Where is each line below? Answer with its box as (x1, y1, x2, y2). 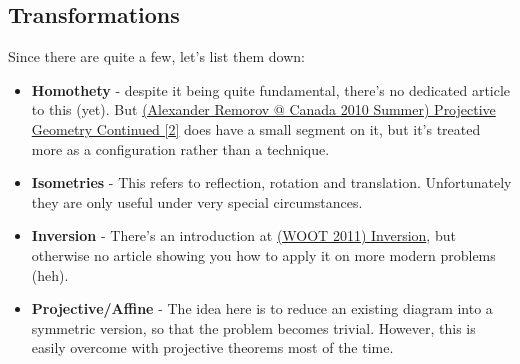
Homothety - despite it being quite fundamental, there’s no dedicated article (31, 79, 511, 100)
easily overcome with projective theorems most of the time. (31, 337, 394, 358)
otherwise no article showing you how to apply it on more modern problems (31, 244, 496, 265)
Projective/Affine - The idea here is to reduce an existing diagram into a (31, 298, 493, 319)
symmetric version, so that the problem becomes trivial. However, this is (31, 317, 476, 338)
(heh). (31, 264, 69, 285)
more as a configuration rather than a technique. (31, 138, 330, 159)
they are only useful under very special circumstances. (31, 191, 363, 212)
